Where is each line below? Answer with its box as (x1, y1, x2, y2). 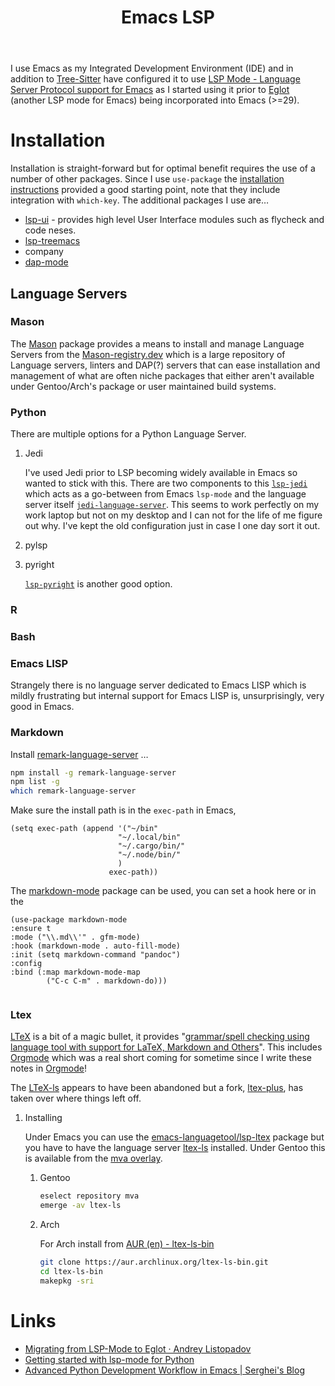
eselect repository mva (39, 1191, 140, 1201)
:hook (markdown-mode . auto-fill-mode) (10, 941, 182, 951)
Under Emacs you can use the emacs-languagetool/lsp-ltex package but (24, 1131, 325, 1143)
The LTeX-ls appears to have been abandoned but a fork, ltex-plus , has (10, 1082, 304, 1094)
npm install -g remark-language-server (10, 767, 177, 778)
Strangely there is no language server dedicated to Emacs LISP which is (10, 679, 307, 691)
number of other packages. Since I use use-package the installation (10, 173, 285, 185)
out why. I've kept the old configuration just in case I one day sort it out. (24, 520, 321, 532)
